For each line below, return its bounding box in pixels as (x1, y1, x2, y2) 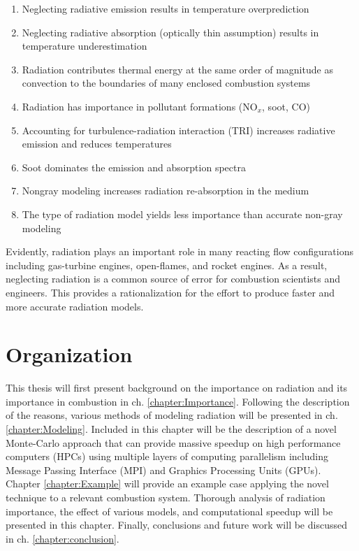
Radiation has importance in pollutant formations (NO (22, 99, 258, 113)
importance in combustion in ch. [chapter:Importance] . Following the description (6, 394, 350, 408)
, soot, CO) (262, 99, 310, 113)
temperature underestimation (22, 38, 147, 53)
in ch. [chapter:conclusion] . (6, 531, 119, 545)
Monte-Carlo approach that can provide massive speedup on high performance (6, 435, 341, 450)
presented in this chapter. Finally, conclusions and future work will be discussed (6, 517, 347, 532)
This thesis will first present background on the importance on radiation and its (6, 380, 348, 395)
